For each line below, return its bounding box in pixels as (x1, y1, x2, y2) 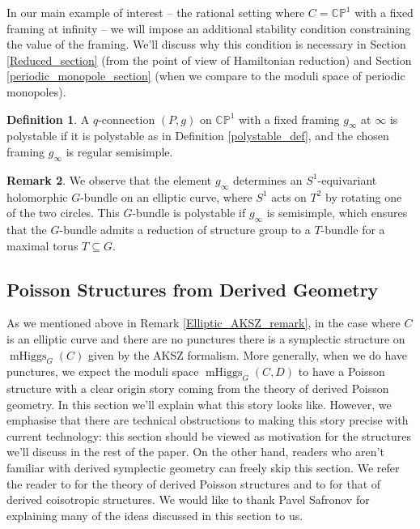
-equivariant (317, 171, 377, 188)
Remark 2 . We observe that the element (6, 171, 212, 188)
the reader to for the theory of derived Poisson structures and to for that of (6, 475, 381, 492)
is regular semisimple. (66, 143, 173, 160)
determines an (232, 171, 303, 188)
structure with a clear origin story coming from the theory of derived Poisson (6, 380, 389, 397)
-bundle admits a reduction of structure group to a (59, 220, 311, 237)
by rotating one (325, 188, 402, 205)
